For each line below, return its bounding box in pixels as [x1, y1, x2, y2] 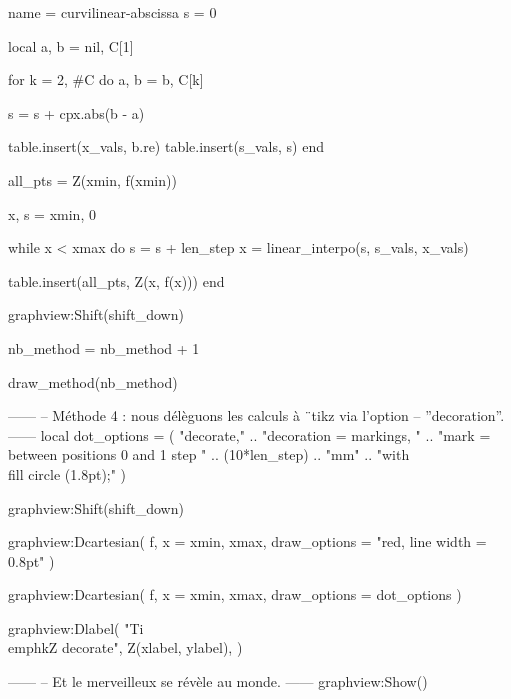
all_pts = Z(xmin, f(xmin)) [8, 169, 177, 190]
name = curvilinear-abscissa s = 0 [8, 2, 217, 22]
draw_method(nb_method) [8, 371, 178, 392]
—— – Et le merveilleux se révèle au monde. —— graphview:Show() [8, 671, 428, 692]
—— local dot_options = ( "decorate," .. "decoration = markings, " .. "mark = [8, 424, 491, 445]
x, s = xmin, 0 [8, 203, 96, 224]
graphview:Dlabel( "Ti [8, 617, 144, 638]
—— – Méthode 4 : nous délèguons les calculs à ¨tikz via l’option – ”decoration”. [8, 405, 505, 426]
